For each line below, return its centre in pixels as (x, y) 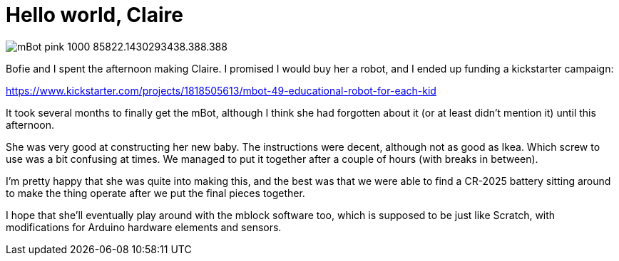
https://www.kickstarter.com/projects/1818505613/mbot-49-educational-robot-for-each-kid (221, 90)
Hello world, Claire (94, 15)
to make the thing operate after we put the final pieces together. (155, 193)
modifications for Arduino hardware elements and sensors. (144, 227)
